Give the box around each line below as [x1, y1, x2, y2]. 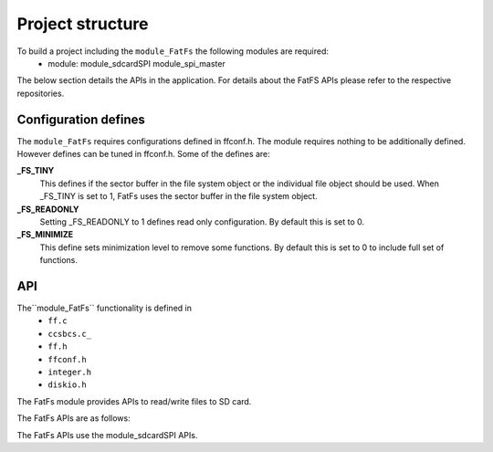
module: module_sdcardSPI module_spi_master [47, 58, 226, 68]
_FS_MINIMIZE [16, 229, 74, 240]
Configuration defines [16, 111, 146, 127]
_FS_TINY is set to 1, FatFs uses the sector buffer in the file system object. [39, 191, 319, 202]
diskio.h [47, 380, 87, 390]
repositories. [16, 88, 65, 99]
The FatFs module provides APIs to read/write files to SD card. [16, 395, 252, 406]
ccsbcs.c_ [47, 329, 91, 339]
